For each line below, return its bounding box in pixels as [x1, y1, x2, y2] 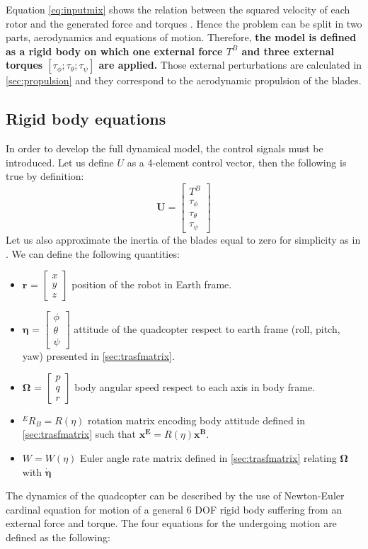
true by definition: [6, 169, 84, 183]
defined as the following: [6, 529, 110, 544]
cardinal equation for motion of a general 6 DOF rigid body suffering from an [6, 502, 343, 516]
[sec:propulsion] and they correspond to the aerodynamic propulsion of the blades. [6, 73, 362, 88]
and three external [241, 43, 334, 58]
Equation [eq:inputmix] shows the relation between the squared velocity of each [6, 2, 350, 16]
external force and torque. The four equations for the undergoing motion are [6, 516, 337, 531]
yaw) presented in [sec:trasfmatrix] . [22, 349, 175, 363]
